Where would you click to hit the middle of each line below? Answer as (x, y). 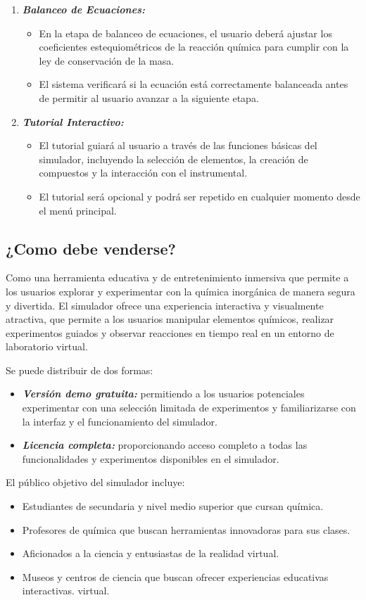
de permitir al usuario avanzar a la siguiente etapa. (149, 97)
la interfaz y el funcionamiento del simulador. (120, 421)
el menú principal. (78, 210)
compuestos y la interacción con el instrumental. (143, 173)
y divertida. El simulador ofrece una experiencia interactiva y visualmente (165, 305)
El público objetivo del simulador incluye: (95, 482)
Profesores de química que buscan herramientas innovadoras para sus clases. (186, 529)
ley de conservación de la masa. (107, 60)
